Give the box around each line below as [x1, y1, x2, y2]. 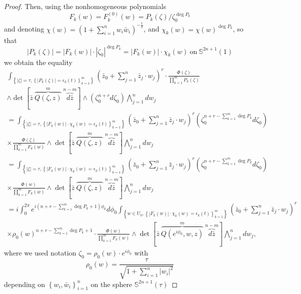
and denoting [4, 23, 44, 34]
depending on [4, 278, 45, 289]
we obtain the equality [4, 56, 72, 67]
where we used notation [4, 247, 76, 258]
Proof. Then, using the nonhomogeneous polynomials [4, 1, 166, 11]
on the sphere [90, 278, 132, 289]
